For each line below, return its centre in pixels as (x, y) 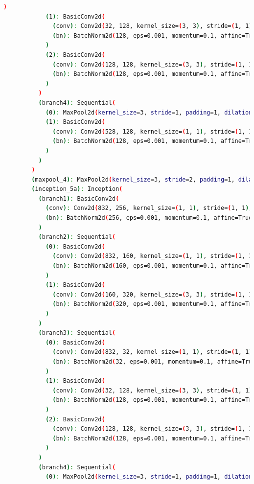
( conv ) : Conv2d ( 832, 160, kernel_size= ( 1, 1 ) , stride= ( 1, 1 (152, 256)
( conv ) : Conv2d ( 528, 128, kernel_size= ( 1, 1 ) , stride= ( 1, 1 (152, 131)
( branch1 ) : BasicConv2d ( (79, 198)
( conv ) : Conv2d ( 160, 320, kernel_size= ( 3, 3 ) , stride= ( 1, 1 (152, 294)
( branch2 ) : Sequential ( (77, 237)
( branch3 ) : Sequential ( (77, 333)
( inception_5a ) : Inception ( (77, 189)
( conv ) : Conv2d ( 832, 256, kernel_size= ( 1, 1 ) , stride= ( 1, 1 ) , (149, 208)
